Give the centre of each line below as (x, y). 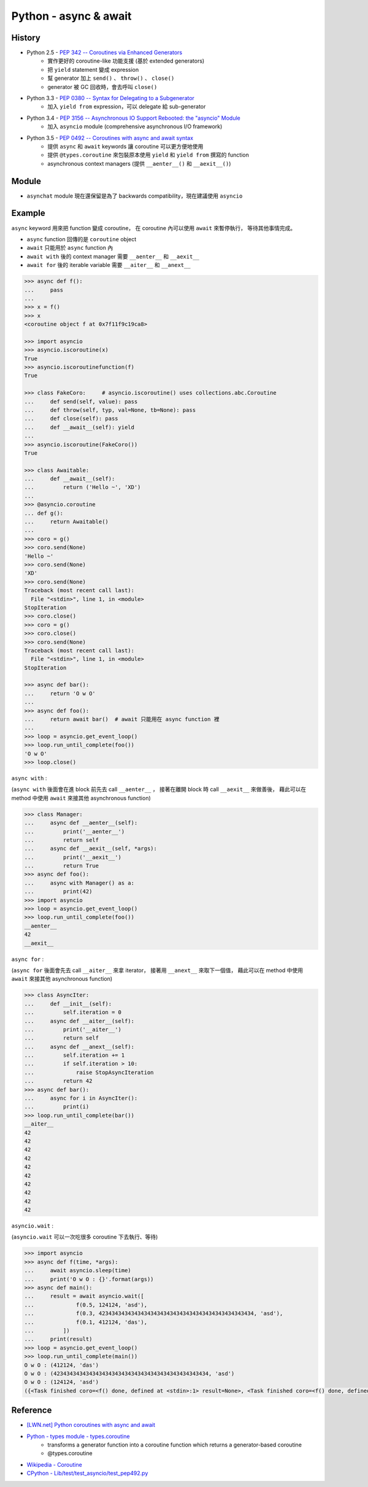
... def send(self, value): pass (81, 401)
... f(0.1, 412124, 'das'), (86, 1322)
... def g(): (44, 513)
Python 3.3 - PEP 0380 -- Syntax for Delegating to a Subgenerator (110, 98)
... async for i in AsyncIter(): (81, 1098)
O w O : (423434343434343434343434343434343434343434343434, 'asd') (129, 1373)
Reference (32, 1411)
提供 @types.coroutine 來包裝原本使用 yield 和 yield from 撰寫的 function (148, 155)
